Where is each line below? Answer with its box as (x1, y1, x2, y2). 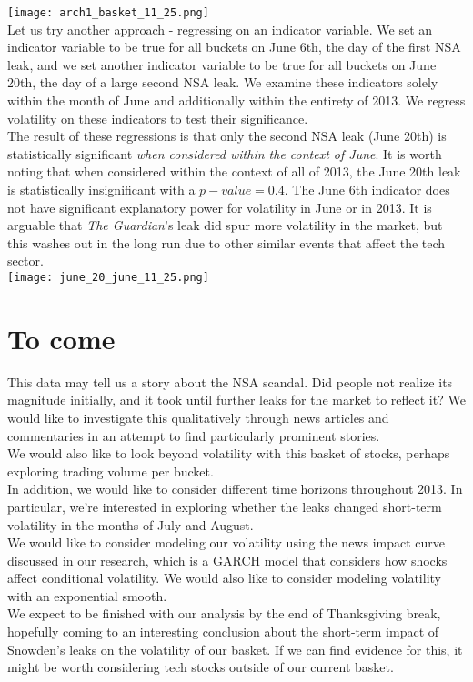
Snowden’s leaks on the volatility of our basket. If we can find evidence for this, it (7, 639, 463, 658)
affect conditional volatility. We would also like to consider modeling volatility (7, 568, 441, 587)
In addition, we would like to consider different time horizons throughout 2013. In (7, 479, 463, 498)
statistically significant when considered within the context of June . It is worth (7, 144, 442, 163)
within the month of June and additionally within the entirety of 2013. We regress (7, 91, 466, 110)
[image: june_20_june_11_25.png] (7, 270, 209, 284)
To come (7, 319, 116, 356)
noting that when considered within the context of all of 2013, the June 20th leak (7, 162, 461, 181)
